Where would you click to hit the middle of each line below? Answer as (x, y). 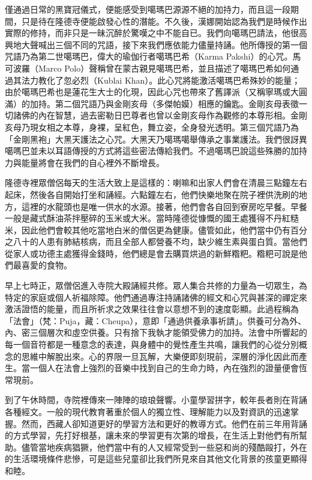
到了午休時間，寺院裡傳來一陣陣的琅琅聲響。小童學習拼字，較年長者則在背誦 (156, 400)
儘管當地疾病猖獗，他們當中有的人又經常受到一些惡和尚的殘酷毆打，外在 (164, 447)
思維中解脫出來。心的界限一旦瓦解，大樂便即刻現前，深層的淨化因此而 (160, 356)
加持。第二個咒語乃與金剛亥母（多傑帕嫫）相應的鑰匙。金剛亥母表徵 (164, 103)
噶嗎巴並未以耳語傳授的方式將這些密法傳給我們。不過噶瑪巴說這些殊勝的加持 (156, 151)
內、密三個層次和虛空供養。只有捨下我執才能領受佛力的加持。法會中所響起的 (156, 332)
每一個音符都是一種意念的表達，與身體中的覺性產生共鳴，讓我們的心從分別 (152, 344)
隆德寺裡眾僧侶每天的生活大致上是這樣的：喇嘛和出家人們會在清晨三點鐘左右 (156, 183)
